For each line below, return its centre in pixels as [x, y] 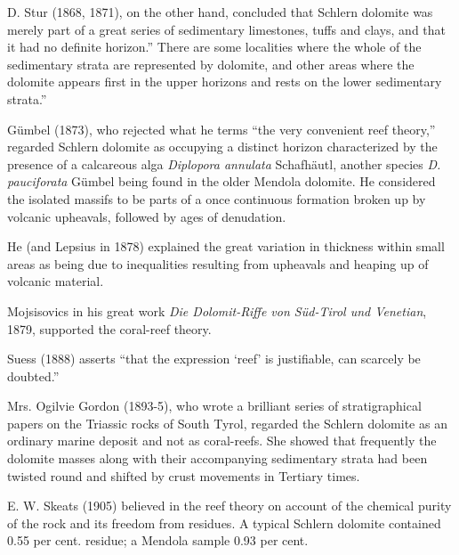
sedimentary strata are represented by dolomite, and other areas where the [211, 64]
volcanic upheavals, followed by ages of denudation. [147, 216]
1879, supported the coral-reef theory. [109, 328]
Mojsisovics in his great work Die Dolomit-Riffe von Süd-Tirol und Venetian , [217, 310]
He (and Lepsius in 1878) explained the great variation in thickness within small [226, 246]
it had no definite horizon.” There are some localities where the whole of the [214, 47]
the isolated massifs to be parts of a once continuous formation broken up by [217, 198]
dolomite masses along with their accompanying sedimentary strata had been [217, 458]
